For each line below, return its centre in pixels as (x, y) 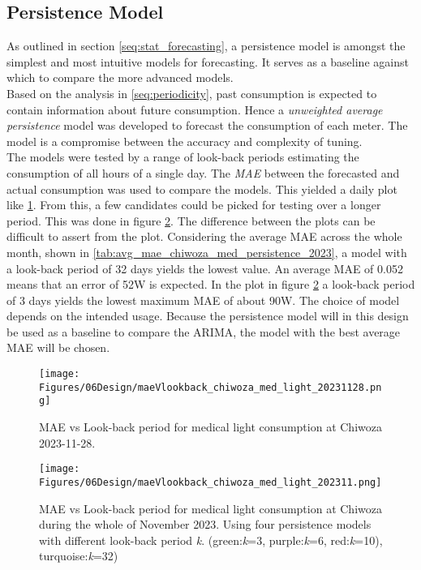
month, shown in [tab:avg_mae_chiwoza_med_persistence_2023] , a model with (207, 252)
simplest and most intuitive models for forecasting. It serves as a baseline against (208, 61)
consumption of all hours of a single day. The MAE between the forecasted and (203, 172)
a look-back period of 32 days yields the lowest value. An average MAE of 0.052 (205, 268)
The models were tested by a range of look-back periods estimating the (183, 157)
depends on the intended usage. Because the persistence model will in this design (208, 316)
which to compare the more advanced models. (120, 77)
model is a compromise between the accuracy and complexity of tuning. (185, 141)
